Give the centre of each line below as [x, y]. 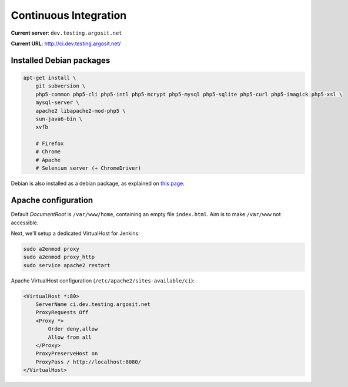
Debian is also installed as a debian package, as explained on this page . [98, 184]
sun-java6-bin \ [59, 119]
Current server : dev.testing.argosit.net [66, 33]
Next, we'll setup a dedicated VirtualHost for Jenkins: [76, 233]
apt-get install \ [50, 78]
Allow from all [70, 337]
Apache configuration [52, 201]
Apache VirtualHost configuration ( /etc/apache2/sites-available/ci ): [103, 280]
